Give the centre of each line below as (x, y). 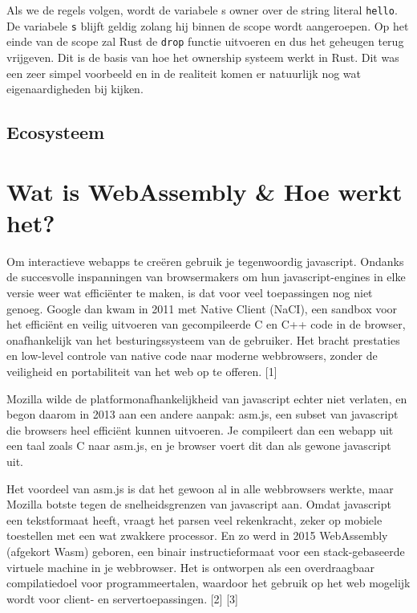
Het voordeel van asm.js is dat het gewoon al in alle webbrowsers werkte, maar (200, 488)
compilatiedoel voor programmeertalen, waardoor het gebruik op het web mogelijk (208, 583)
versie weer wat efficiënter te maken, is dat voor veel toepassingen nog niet (190, 293)
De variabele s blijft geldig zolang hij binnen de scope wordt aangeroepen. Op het (208, 25)
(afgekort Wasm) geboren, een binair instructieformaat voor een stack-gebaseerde (206, 551)
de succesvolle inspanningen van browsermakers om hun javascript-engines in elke (206, 277)
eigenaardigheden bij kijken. (75, 89)
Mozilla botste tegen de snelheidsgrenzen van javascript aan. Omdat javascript (199, 504)
